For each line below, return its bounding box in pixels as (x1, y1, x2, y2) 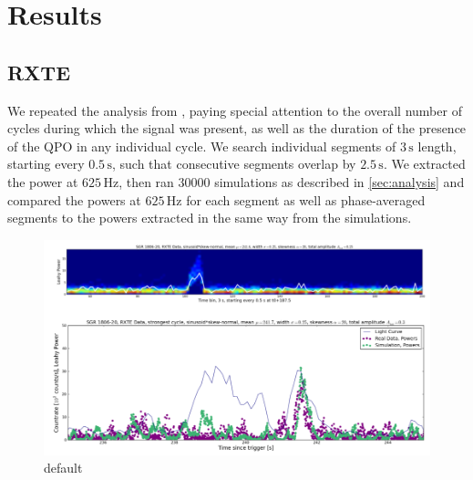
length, (417, 136, 457, 155)
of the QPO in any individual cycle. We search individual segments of (7, 136, 396, 155)
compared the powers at (7, 190, 141, 209)
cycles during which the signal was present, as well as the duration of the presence (7, 119, 467, 138)
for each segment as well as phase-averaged (186, 190, 426, 209)
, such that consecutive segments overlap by (111, 154, 356, 173)
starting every (7, 154, 85, 173)
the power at (7, 172, 78, 191)
